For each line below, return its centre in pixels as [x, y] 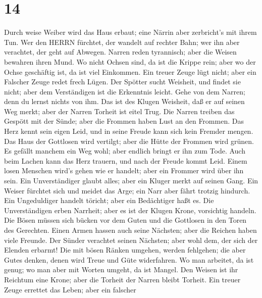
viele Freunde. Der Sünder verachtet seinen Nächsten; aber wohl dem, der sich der [131, 240]
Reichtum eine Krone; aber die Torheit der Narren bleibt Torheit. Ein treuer [122, 279]
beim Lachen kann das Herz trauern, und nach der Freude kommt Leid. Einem [126, 160]
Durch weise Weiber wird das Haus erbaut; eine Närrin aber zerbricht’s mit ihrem [130, 32]
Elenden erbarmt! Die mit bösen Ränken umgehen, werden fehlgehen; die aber [125, 250]
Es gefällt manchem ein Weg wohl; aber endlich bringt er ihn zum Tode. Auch [125, 151]
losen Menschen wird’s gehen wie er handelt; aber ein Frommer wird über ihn [124, 170]
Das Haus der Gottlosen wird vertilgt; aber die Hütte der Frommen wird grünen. [129, 141]
